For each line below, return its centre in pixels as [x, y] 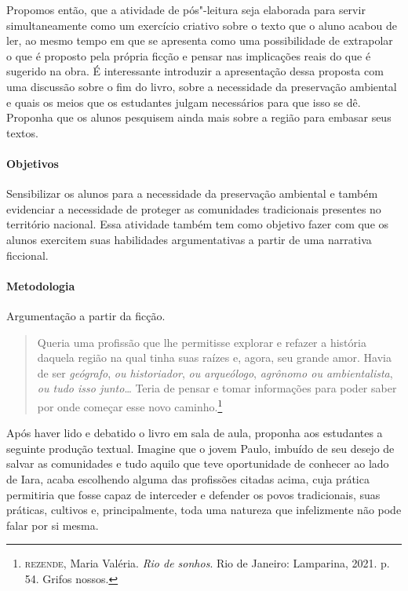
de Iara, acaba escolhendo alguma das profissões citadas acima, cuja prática [188, 478]
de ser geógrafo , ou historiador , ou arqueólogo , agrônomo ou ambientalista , [215, 372]
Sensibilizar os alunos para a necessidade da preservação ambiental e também [192, 193]
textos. [22, 132]
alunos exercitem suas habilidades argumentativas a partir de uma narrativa [189, 239]
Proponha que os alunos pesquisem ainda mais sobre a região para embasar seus [199, 117]
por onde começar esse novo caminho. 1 [130, 405]
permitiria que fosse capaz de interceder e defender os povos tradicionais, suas [193, 494]
